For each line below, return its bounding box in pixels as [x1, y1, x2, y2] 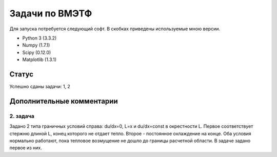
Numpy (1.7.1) [22, 42, 50, 48]
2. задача [9, 112, 34, 120]
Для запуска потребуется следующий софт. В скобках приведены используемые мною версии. [9, 26, 221, 32]
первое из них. [9, 145, 42, 151]
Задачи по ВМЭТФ [9, 8, 92, 19]
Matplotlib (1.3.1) [22, 56, 56, 63]
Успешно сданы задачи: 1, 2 [9, 84, 70, 90]
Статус [9, 70, 33, 78]
